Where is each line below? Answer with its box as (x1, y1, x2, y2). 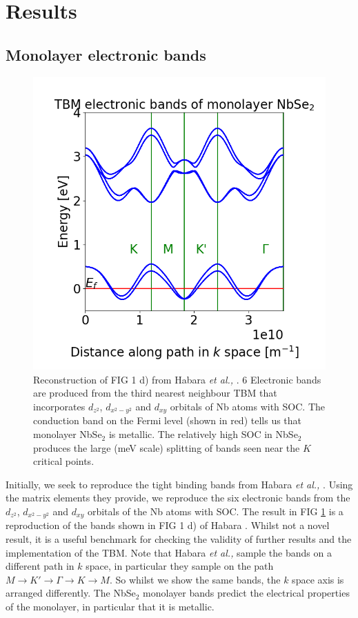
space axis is (292, 572, 344, 586)
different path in (6, 559, 74, 573)
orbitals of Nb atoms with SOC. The (170, 399, 326, 413)
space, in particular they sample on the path (86, 559, 274, 573)
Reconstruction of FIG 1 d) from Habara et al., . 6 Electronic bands (33, 372, 321, 386)
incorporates (33, 399, 86, 413)
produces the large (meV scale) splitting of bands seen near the (33, 440, 300, 455)
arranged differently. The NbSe (6, 586, 136, 600)
